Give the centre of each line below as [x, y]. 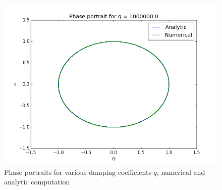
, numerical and [181, 172]
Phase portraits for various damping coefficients [78, 172]
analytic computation [37, 182]
